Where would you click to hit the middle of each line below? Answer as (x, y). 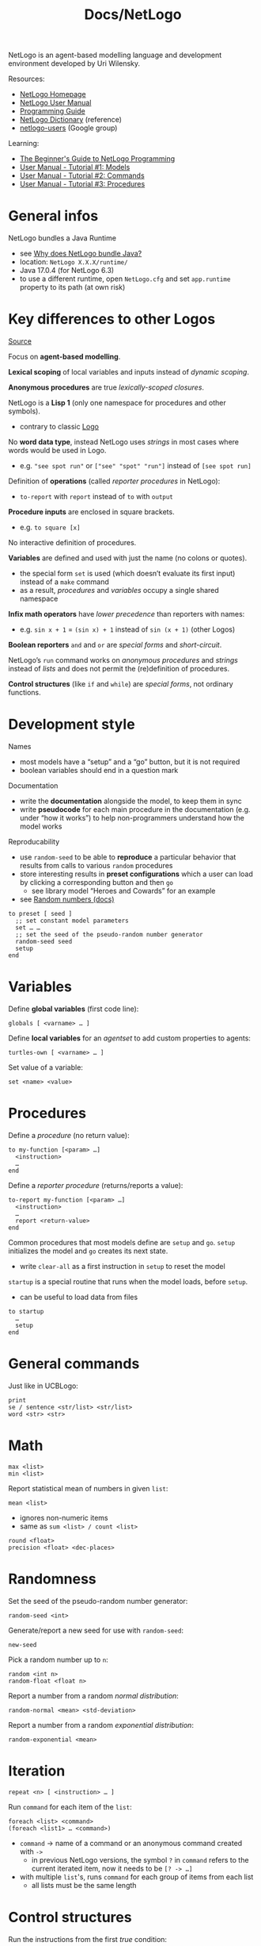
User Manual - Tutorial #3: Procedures (82, 184)
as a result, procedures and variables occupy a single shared (119, 590)
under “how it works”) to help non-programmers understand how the (132, 818)
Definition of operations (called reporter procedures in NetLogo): (114, 481)
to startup (26, 1311)
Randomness (52, 1579)
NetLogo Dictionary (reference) (71, 120)
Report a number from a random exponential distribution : (101, 1725)
